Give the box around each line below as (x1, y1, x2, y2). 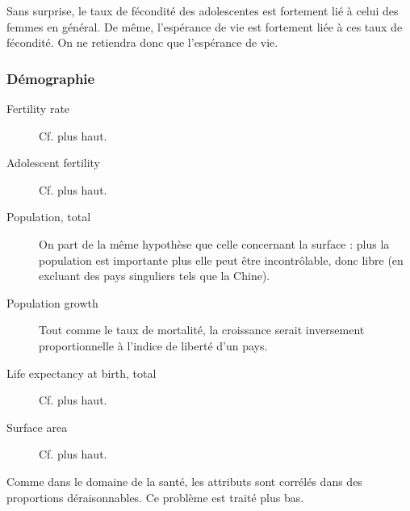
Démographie (6, 68, 95, 88)
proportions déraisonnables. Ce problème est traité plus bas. (6, 488, 304, 505)
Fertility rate (6, 100, 70, 116)
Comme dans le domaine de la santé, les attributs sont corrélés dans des (6, 472, 362, 489)
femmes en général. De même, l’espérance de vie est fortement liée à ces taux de (6, 18, 403, 35)
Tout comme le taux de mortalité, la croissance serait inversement (39, 321, 365, 338)
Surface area (6, 418, 68, 435)
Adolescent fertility (6, 154, 101, 171)
